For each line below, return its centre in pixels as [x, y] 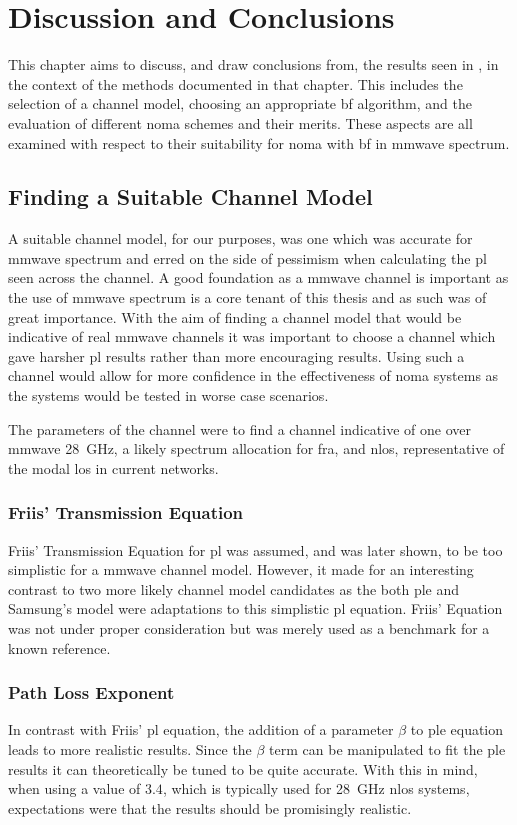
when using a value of [74, 788]
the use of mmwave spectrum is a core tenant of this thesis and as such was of [247, 297]
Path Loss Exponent [91, 692]
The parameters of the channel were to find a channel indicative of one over [239, 428]
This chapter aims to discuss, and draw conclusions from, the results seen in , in [253, 64]
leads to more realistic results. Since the [130, 749]
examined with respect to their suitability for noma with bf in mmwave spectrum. [259, 142]
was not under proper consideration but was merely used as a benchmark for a [249, 628]
